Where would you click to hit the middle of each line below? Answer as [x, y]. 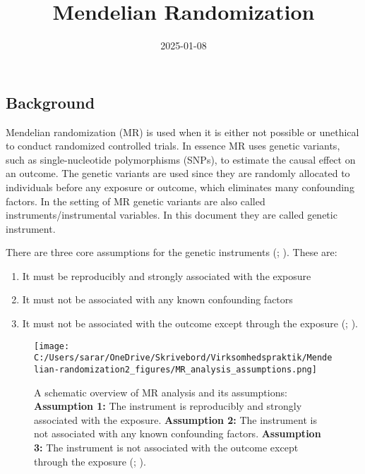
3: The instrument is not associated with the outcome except [166, 447]
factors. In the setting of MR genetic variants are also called [136, 201]
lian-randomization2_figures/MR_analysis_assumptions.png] [175, 369]
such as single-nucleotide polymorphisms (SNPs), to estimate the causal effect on [181, 159]
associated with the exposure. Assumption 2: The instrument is [175, 419]
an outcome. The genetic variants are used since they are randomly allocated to [178, 173]
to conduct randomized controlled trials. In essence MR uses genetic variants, [173, 146]
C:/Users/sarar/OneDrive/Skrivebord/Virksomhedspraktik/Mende [183, 358]
